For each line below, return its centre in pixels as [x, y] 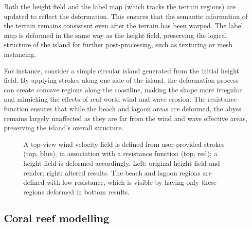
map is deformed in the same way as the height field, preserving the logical [116, 35]
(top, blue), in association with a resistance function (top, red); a [120, 153]
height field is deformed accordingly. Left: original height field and [122, 163]
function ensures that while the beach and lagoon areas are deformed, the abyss [123, 108]
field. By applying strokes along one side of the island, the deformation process [121, 80]
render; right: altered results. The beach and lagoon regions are [118, 172]
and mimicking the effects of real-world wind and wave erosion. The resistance [120, 99]
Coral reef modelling [57, 218]
